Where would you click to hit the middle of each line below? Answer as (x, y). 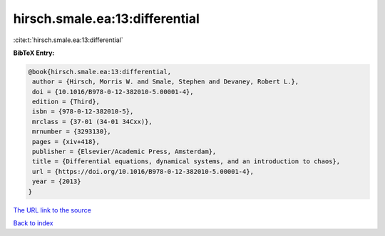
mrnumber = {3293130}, (72, 132)
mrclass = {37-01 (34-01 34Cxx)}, (92, 122)
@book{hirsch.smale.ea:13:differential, (99, 72)
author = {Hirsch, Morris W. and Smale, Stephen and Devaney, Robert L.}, (166, 82)
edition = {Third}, (66, 102)
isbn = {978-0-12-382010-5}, (83, 112)
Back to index (33, 223)
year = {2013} (57, 181)
